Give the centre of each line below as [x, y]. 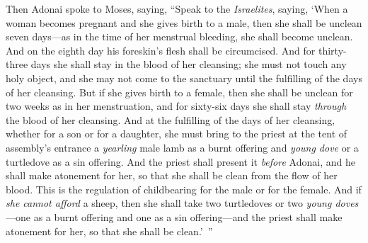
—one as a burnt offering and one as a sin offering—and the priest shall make [174, 216]
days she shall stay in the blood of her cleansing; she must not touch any [189, 64]
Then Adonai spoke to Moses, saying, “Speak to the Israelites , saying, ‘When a [177, 9]
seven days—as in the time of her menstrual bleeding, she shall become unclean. [179, 36]
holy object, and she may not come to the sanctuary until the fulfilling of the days [184, 78]
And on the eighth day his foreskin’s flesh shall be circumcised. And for [161, 50]
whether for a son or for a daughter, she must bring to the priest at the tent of [177, 134]
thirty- [332, 50]
